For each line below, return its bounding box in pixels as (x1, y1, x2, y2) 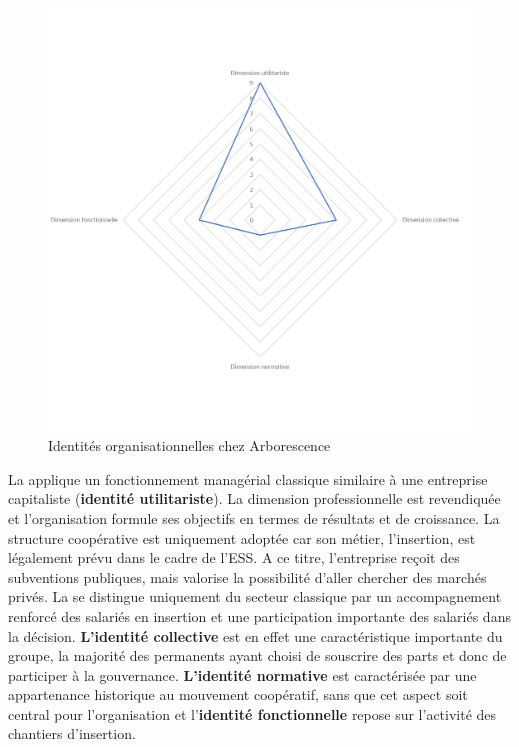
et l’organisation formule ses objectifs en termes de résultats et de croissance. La (8, 507, 500, 528)
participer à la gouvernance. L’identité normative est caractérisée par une (8, 664, 477, 685)
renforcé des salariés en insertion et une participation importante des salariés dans (8, 605, 511, 626)
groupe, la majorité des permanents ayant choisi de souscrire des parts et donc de (8, 645, 507, 666)
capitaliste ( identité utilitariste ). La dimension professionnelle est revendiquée (8, 488, 501, 509)
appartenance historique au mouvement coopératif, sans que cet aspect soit (8, 684, 468, 705)
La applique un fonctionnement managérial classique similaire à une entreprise (8, 468, 488, 489)
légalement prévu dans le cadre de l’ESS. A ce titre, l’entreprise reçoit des (8, 547, 460, 568)
